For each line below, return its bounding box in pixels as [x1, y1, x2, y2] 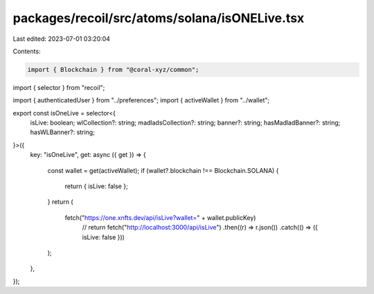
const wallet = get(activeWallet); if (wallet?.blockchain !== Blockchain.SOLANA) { [47, 166, 279, 174]
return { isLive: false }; [64, 182, 128, 190]
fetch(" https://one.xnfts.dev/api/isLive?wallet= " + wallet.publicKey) [64, 213, 256, 221]
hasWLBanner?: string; [30, 128, 95, 136]
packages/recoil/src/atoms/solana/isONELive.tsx [12, 10, 305, 26]
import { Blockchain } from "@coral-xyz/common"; [27, 66, 199, 73]
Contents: [12, 47, 41, 55]
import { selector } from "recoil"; [12, 83, 105, 91]
